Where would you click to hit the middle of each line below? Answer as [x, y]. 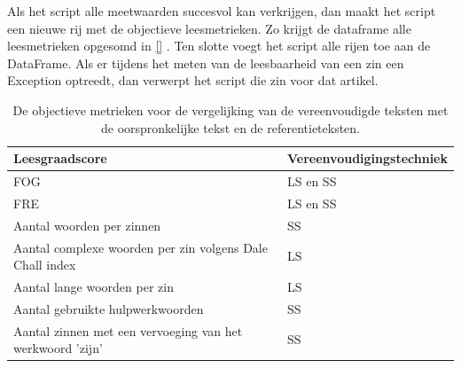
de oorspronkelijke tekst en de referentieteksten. [230, 127]
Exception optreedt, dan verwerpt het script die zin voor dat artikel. [193, 80]
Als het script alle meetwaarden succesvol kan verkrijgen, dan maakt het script [222, 11]
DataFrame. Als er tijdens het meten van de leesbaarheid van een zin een [206, 63]
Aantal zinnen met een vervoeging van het [128, 330]
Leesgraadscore [60, 158]
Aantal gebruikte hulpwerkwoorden [109, 308]
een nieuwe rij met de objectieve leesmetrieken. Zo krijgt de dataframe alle [209, 28]
